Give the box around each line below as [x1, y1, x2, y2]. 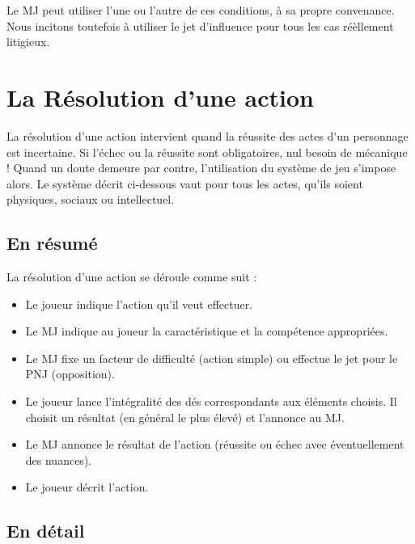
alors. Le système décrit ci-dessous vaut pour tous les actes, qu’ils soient [6, 175, 363, 192]
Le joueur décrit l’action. [25, 479, 149, 496]
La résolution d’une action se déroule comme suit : [6, 268, 257, 285]
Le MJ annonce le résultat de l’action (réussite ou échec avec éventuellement [25, 436, 404, 453]
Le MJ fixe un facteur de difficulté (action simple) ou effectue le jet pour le [25, 349, 398, 366]
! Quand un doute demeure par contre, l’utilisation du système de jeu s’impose [6, 159, 396, 176]
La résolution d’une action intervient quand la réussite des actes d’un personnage [6, 127, 409, 144]
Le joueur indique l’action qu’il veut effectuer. [25, 295, 253, 312]
